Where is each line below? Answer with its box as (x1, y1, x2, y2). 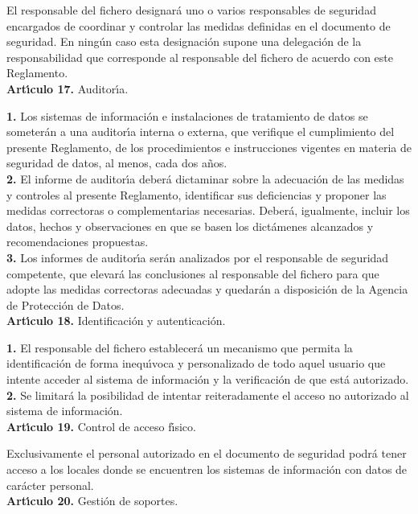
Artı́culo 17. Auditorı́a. (6, 80, 129, 97)
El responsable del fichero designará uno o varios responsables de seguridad (6, 2, 376, 18)
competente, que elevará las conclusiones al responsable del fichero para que (6, 265, 379, 282)
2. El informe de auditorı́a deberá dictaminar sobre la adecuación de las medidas (6, 170, 404, 187)
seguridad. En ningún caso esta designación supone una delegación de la (6, 33, 362, 50)
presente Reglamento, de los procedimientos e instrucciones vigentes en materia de (6, 138, 412, 155)
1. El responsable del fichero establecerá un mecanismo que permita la (6, 339, 353, 356)
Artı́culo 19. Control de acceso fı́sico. (6, 417, 196, 434)
